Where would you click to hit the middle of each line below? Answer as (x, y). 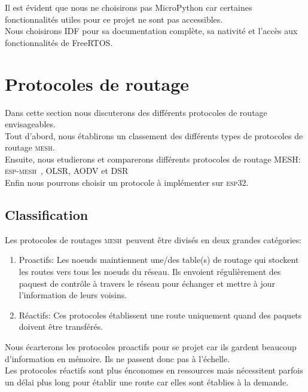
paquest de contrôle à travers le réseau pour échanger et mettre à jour (147, 283)
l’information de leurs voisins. (73, 295)
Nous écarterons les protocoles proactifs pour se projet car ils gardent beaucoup (151, 347)
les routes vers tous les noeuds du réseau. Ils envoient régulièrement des (150, 272)
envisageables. (30, 124)
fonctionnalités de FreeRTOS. (59, 42)
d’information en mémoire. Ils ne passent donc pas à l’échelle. (118, 358)
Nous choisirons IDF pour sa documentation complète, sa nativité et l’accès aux (151, 31)
